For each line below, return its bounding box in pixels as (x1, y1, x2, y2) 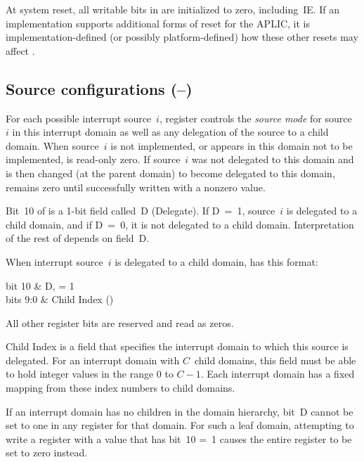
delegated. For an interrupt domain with (6, 352, 180, 367)
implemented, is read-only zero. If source (6, 152, 181, 167)
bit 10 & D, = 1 (6, 278, 74, 293)
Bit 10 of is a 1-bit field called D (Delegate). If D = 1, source (6, 203, 275, 218)
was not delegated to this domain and (191, 152, 354, 167)
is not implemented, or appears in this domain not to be (110, 138, 353, 153)
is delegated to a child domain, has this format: (115, 254, 318, 269)
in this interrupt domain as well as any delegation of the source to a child (12, 124, 329, 139)
